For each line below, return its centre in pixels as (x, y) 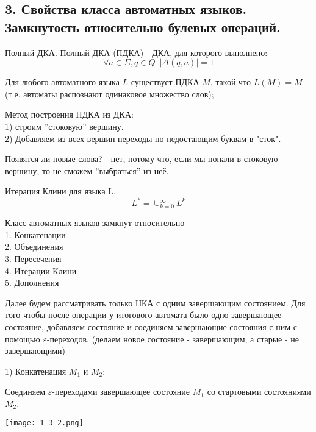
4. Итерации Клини (41, 270)
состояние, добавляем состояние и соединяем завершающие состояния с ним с (151, 326)
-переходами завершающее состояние (121, 391)
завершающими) (35, 351)
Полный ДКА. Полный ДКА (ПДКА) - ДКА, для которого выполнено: (136, 52)
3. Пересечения (33, 258)
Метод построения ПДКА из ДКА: (69, 114)
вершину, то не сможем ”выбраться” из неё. (87, 170)
